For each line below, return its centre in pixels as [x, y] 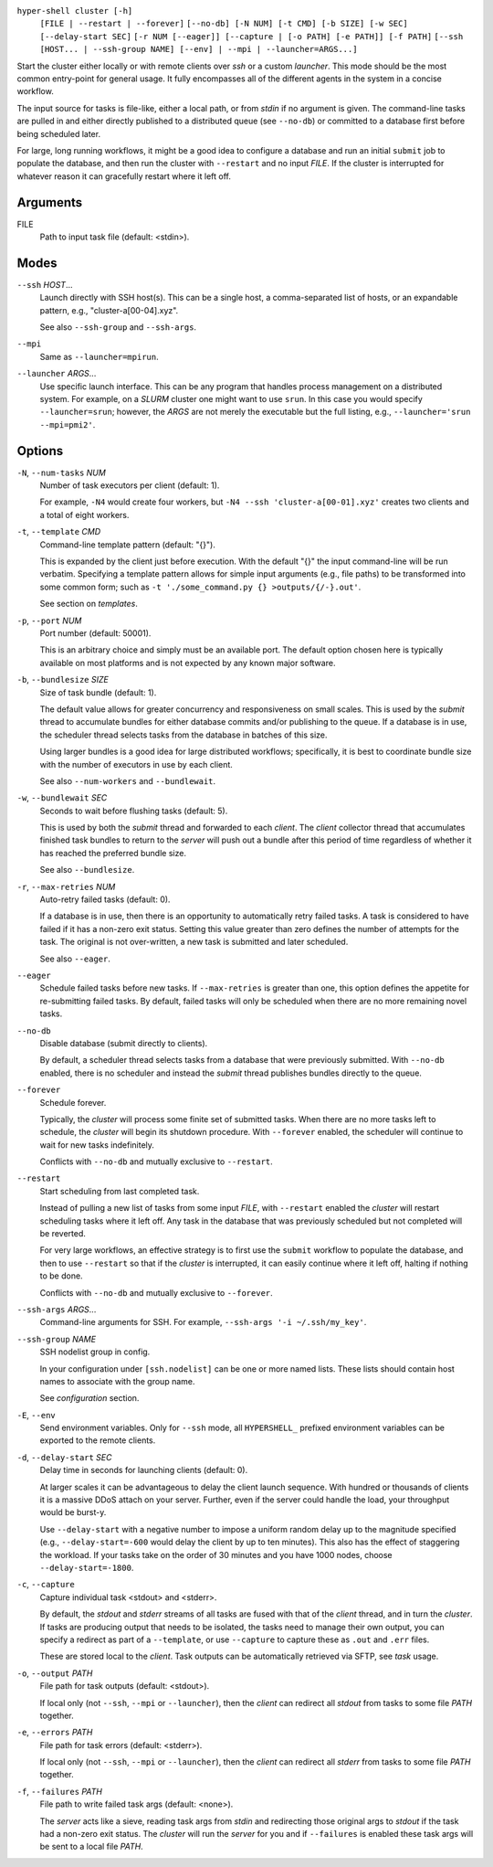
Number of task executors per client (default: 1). [130, 485]
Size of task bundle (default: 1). [98, 692]
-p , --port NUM [49, 621]
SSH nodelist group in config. [95, 1352]
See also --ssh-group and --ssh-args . [118, 327]
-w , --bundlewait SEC [62, 798]
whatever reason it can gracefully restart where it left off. [124, 176]
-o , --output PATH [55, 1673]
